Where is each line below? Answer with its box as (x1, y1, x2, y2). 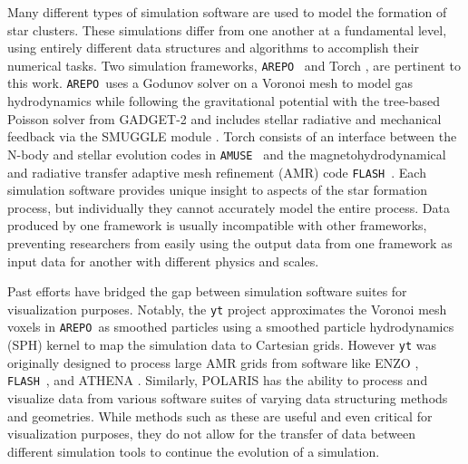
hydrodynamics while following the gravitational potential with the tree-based (7, 92, 441, 111)
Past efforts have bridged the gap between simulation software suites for (7, 282, 407, 301)
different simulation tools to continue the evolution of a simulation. (7, 441, 380, 460)
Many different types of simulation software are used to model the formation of (7, 3, 447, 21)
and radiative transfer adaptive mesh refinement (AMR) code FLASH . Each (7, 162, 426, 181)
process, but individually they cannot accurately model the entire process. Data (7, 198, 450, 217)
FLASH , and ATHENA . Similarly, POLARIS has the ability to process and (7, 371, 428, 390)
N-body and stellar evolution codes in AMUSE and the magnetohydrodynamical (7, 144, 446, 163)
